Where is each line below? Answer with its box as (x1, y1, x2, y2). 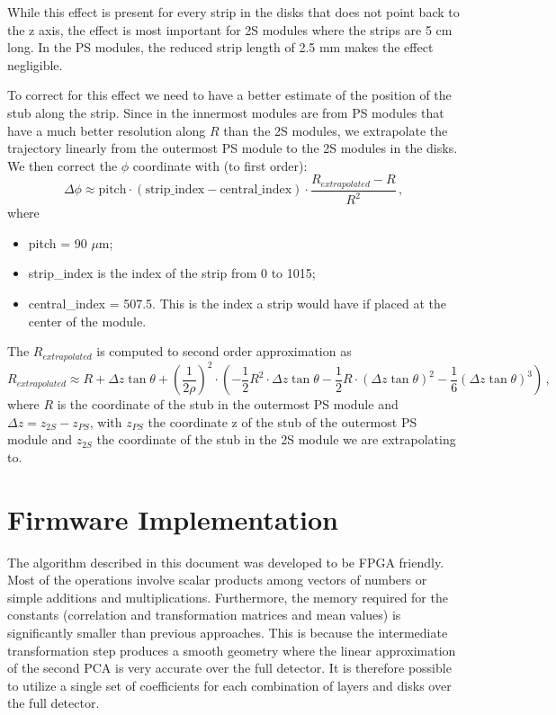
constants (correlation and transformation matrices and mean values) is (7, 605, 401, 624)
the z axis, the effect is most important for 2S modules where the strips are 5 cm (7, 20, 453, 39)
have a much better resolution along (7, 121, 206, 139)
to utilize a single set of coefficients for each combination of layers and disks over (7, 675, 452, 694)
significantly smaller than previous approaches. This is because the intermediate (7, 622, 448, 641)
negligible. (7, 55, 63, 74)
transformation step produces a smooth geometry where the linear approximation (7, 640, 456, 659)
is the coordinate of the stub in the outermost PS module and (57, 395, 399, 414)
